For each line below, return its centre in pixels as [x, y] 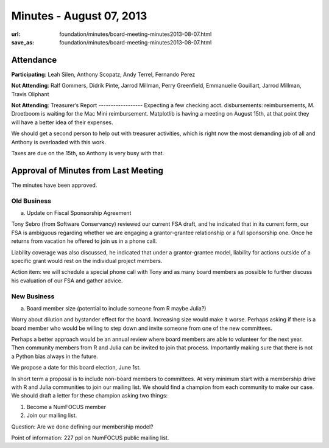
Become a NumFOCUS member [66, 407]
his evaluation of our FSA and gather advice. [67, 281]
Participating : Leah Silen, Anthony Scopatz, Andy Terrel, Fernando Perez [103, 74]
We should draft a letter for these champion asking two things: [89, 396]
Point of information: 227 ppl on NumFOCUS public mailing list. [90, 438]
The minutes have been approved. [54, 185]
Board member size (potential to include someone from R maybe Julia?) [116, 308]
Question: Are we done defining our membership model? [82, 427]
